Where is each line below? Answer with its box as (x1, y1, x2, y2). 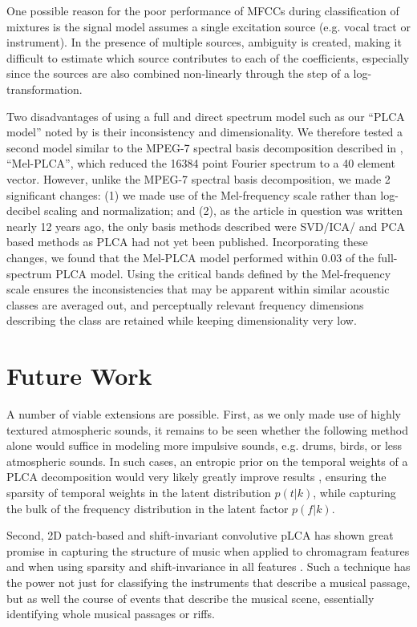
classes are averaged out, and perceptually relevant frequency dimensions (6, 296, 364, 313)
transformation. (6, 80, 83, 97)
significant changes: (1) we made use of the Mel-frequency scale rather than (6, 186, 377, 203)
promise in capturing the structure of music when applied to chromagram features (6, 542, 410, 559)
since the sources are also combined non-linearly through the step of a (6, 65, 350, 82)
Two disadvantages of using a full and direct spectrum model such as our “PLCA (6, 107, 405, 124)
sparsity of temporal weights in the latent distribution (6, 483, 271, 500)
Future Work (6, 359, 152, 392)
